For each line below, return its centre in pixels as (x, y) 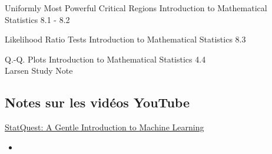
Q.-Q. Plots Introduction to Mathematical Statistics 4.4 (105, 59)
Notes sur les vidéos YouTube (97, 102)
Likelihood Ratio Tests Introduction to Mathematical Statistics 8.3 (125, 39)
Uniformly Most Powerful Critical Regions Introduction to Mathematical (136, 8)
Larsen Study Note (39, 71)
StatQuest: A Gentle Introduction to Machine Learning (105, 127)
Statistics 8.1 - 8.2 (37, 19)
